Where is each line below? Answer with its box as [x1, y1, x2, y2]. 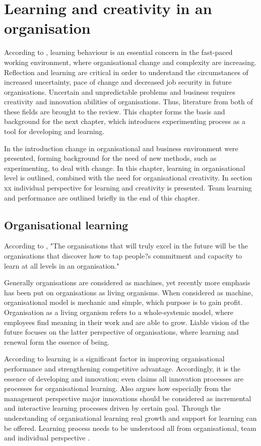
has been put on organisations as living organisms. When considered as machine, [4, 287, 253, 297]
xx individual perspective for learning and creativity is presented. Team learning [4, 182, 252, 193]
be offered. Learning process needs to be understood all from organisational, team [4, 422, 256, 433]
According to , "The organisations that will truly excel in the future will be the [4, 240, 248, 251]
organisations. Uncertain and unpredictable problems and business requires [4, 86, 235, 97]
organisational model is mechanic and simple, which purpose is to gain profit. [4, 297, 243, 307]
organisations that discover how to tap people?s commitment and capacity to [4, 250, 242, 261]
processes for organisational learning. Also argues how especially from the [4, 383, 231, 394]
